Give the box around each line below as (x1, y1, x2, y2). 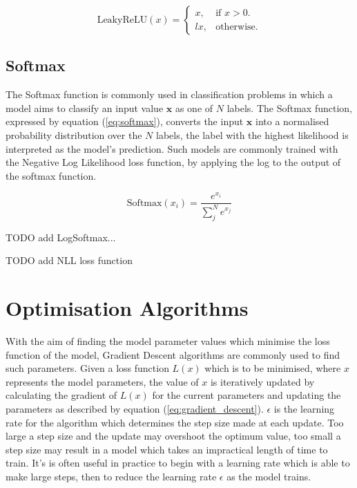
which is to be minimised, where (204, 361, 341, 375)
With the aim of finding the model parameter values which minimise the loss (6, 333, 330, 348)
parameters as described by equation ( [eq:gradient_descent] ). (6, 401, 264, 415)
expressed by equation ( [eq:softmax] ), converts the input (6, 114, 244, 129)
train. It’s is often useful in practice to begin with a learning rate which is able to (6, 456, 350, 470)
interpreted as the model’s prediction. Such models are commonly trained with (6, 141, 338, 156)
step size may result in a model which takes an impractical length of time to (6, 442, 328, 456)
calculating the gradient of (6, 388, 117, 402)
